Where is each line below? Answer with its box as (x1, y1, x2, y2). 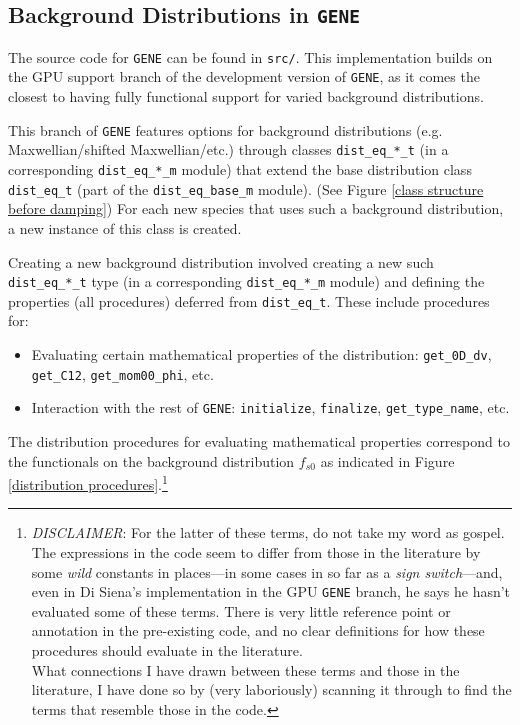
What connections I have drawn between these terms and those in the (31, 659, 460, 680)
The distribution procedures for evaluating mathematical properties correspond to (8, 430, 510, 451)
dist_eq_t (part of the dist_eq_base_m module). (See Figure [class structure (8, 178, 484, 199)
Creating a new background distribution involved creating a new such (8, 251, 434, 272)
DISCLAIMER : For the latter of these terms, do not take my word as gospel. (31, 522, 505, 543)
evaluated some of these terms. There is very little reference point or (31, 600, 451, 621)
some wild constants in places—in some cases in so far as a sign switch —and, (31, 561, 503, 582)
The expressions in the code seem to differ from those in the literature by (31, 542, 481, 562)
